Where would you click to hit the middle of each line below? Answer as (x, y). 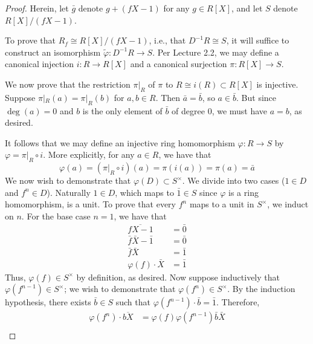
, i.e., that (167, 40)
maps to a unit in (222, 204)
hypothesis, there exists (48, 302)
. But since (257, 97)
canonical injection (39, 64)
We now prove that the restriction (68, 84)
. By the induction (261, 289)
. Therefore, (238, 302)
